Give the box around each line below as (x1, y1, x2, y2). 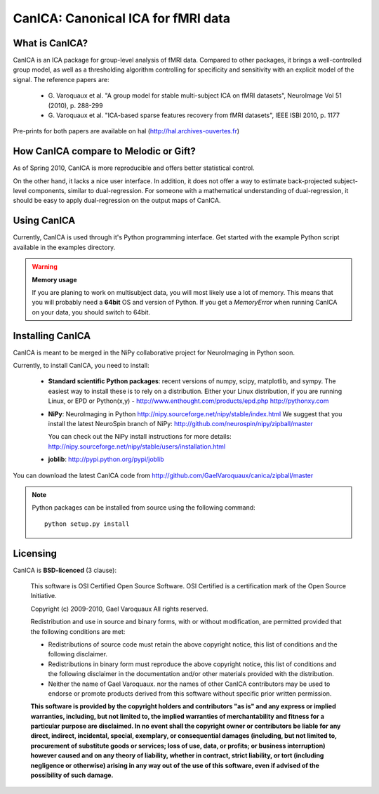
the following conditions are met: (30, 627, 126, 635)
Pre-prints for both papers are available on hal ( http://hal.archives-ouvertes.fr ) (13, 127, 240, 135)
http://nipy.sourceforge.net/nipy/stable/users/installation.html (48, 442, 226, 451)
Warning (32, 263, 58, 271)
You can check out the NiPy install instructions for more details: (48, 432, 232, 441)
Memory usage (32, 275, 77, 284)
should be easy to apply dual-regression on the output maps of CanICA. (13, 197, 221, 205)
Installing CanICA (13, 330, 91, 342)
